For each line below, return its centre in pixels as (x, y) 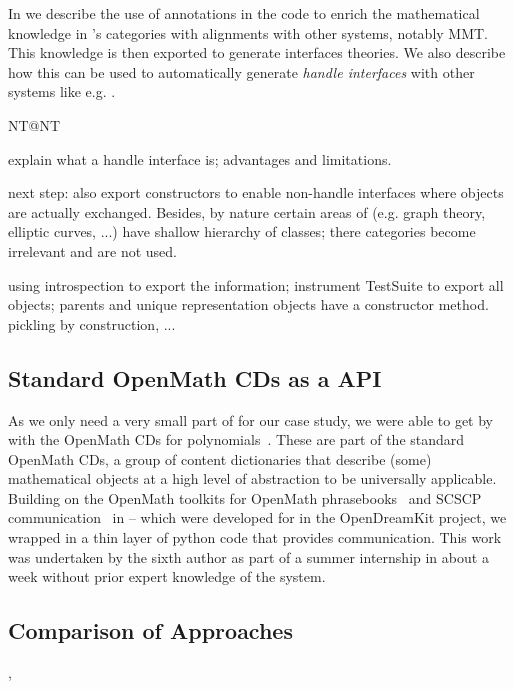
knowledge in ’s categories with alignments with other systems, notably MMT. (248, 32)
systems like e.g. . (62, 91)
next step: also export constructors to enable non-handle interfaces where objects (256, 192)
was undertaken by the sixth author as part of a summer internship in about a (248, 556)
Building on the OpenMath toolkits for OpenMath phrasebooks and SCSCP (245, 497)
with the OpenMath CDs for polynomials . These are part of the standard (236, 439)
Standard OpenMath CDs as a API (195, 377)
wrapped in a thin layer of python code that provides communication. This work (255, 537)
